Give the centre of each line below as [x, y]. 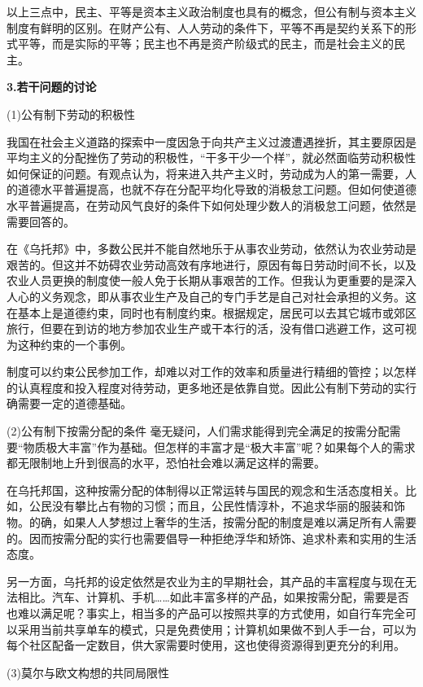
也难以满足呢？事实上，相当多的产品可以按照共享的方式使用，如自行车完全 [206, 613]
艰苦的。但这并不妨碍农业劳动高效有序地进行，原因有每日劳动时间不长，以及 [211, 264]
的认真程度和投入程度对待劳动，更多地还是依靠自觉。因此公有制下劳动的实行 [211, 387]
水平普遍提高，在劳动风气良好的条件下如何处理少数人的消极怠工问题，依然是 [211, 205]
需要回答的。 [41, 221]
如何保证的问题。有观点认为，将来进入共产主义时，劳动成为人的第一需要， [206, 173]
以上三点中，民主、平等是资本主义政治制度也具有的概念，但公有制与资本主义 [211, 11]
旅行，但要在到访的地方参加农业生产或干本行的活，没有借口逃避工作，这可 [206, 328]
